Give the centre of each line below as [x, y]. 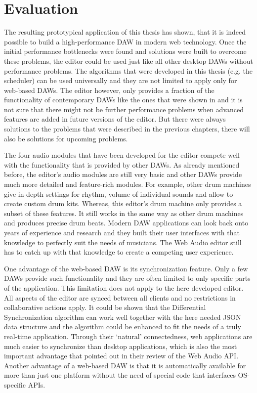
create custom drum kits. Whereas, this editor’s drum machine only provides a [123, 203]
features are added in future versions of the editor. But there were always [115, 119]
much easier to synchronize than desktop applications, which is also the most [121, 346]
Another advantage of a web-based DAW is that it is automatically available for [125, 365]
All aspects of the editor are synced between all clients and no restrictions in [120, 297]
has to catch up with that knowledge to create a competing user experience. [119, 252]
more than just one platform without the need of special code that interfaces [120, 375]
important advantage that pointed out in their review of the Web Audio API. [121, 356]
